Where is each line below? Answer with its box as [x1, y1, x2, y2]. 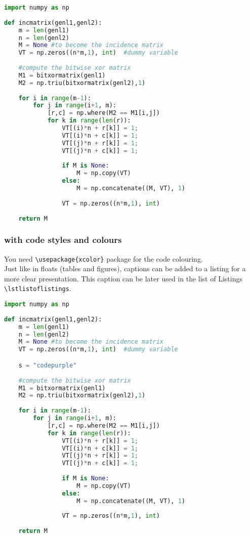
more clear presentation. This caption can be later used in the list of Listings [4, 273, 242, 283]
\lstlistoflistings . [4, 283, 71, 294]
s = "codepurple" [18, 361, 77, 369]
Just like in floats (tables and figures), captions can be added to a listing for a [4, 263, 246, 274]
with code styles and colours [4, 233, 122, 246]
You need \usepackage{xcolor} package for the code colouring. [4, 253, 203, 264]
